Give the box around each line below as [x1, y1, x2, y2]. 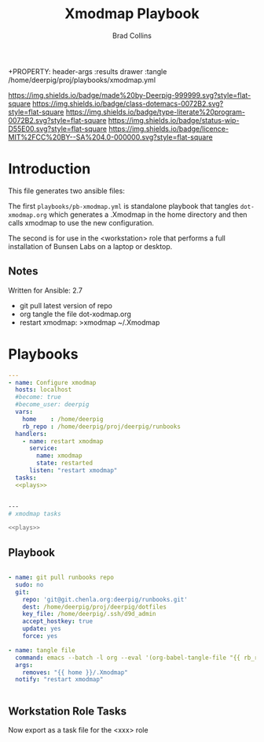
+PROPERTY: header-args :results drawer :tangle [8, 66, 167, 76]
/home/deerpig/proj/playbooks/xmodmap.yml [8, 75, 156, 84]
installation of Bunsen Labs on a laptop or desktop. [8, 241, 173, 251]
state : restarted [36, 459, 93, 468]
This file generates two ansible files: [8, 186, 126, 196]
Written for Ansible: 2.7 [8, 285, 82, 295]
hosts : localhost [15, 386, 72, 394]
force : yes [22, 632, 58, 640]
